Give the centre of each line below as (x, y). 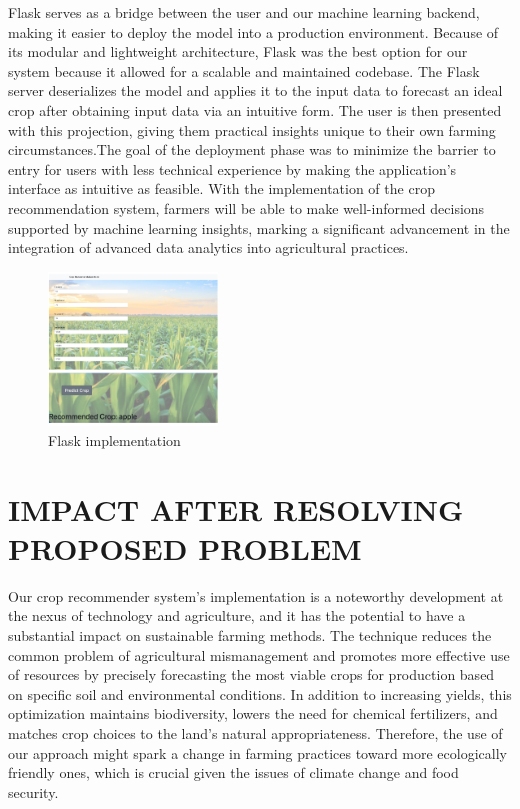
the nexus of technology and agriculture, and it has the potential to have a (237, 615)
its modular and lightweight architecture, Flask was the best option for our (238, 51)
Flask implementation (114, 439)
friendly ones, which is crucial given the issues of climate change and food (233, 772)
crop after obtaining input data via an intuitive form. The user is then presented (255, 109)
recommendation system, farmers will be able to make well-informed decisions (246, 207)
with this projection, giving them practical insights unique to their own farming (252, 129)
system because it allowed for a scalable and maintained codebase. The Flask (244, 70)
